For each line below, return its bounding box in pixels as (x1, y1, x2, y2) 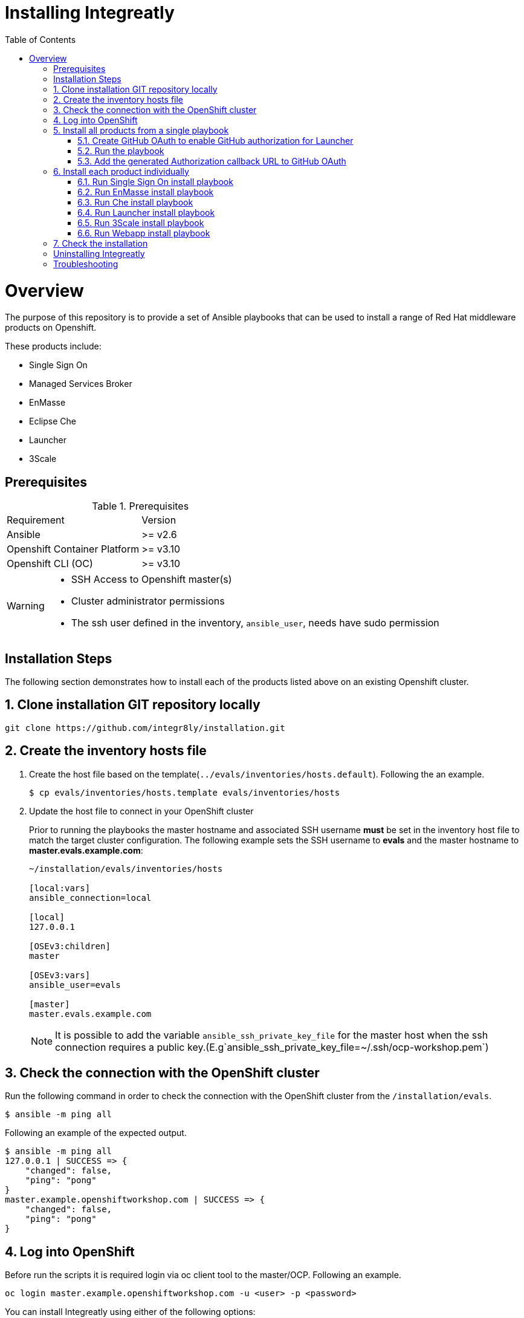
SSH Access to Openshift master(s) (71, 573, 232, 586)
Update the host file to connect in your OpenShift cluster (29, 805, 254, 816)
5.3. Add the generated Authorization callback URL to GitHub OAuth (77, 155, 346, 166)
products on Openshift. (5, 322, 97, 333)
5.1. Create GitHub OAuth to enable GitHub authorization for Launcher (77, 135, 354, 146)
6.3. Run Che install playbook (77, 196, 193, 207)
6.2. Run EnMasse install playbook (77, 186, 214, 197)
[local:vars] (29, 883, 91, 893)
